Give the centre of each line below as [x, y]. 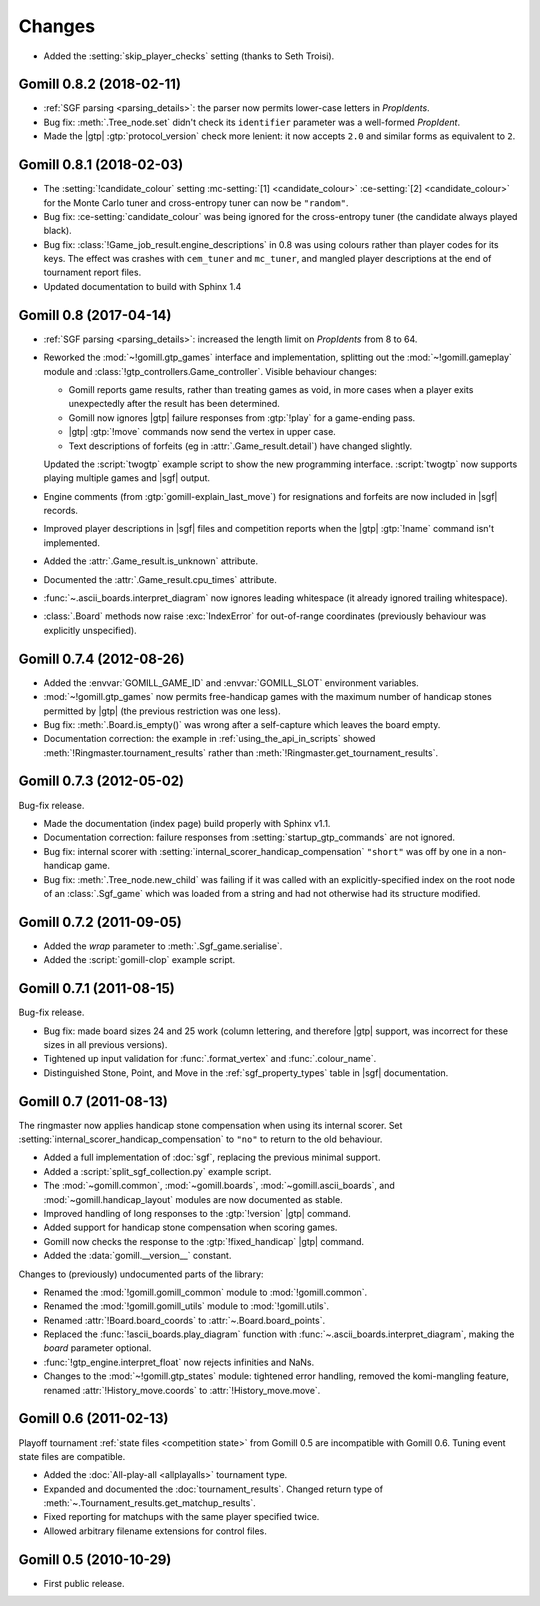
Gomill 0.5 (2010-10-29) [95, 1559]
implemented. [71, 542]
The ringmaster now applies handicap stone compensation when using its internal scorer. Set [210, 1125]
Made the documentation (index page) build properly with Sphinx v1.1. [187, 823]
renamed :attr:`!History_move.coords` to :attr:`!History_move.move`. [182, 1390]
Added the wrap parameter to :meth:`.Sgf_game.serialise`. [163, 946]
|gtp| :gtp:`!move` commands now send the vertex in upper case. [202, 432]
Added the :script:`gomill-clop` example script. [139, 960]
